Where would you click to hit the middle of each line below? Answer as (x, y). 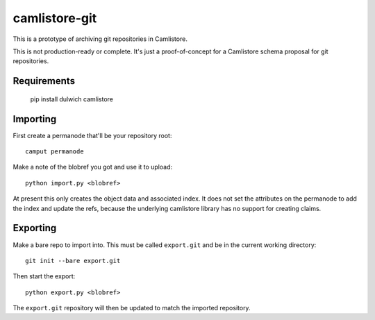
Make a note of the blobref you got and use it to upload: (93, 167)
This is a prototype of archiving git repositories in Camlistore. (100, 39)
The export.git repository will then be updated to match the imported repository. (132, 308)
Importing (35, 119)
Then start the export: (44, 276)
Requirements (44, 81)
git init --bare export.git (73, 261)
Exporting (35, 228)
